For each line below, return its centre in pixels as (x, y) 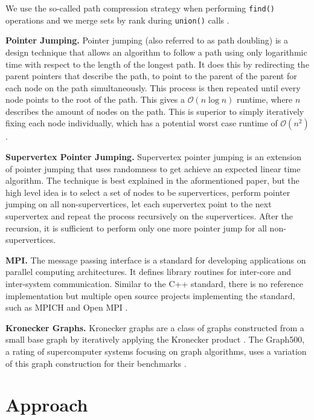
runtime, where (265, 99)
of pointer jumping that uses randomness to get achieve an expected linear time (153, 168)
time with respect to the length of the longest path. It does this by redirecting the (157, 64)
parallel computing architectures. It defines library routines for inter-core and (149, 272)
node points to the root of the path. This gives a (95, 99)
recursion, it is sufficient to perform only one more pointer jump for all (136, 228)
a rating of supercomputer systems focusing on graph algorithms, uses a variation (156, 351)
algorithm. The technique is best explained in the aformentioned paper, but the (152, 180)
